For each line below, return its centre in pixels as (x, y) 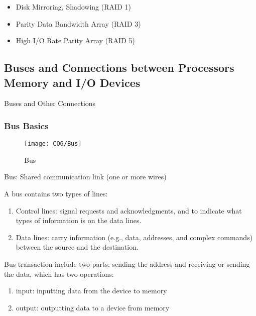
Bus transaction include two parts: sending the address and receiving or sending (127, 264)
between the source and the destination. (77, 247)
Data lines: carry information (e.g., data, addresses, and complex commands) (134, 237)
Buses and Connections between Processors (119, 68)
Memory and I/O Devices (72, 82)
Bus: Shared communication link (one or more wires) (85, 177)
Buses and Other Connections (50, 103)
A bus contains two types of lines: (56, 194)
